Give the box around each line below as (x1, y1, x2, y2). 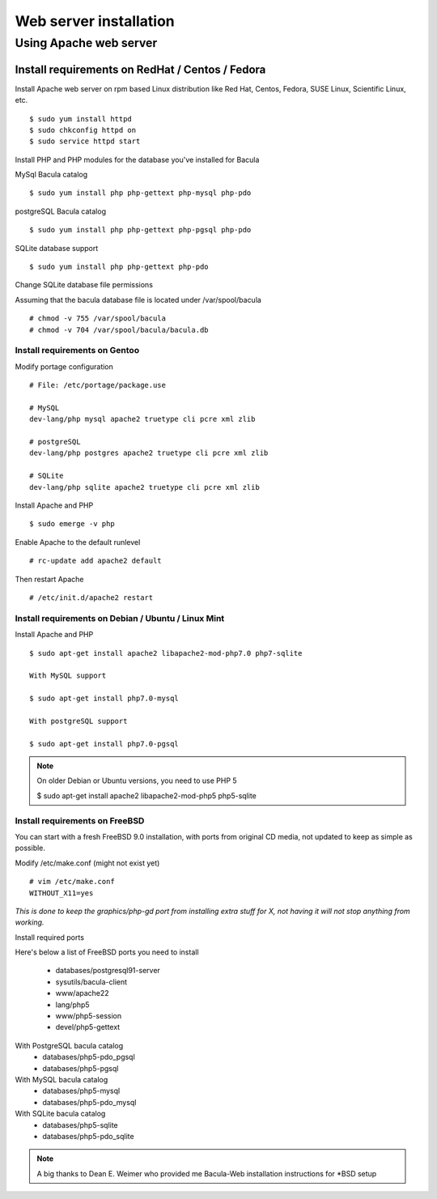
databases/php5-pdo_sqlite (42, 1131, 134, 1141)
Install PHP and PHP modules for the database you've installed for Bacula (15, 155, 260, 164)
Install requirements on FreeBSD (15, 814, 145, 826)
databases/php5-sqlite (42, 1120, 119, 1129)
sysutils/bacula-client (55, 976, 128, 987)
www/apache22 (55, 989, 109, 998)
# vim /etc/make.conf (29, 877, 115, 886)
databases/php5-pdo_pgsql (42, 1052, 135, 1062)
